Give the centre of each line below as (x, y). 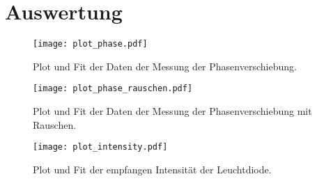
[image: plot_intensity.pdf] (100, 147)
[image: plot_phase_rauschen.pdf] (113, 89)
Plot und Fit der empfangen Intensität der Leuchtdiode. (152, 169)
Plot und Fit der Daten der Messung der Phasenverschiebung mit (172, 111)
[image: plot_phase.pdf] (90, 44)
